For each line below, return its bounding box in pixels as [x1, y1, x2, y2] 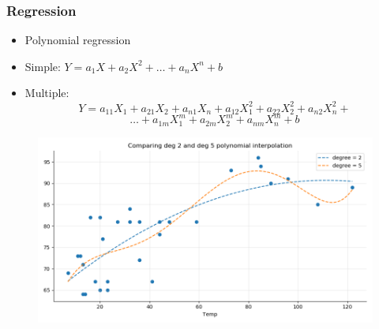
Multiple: [24, 84, 69, 101]
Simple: [24, 58, 61, 74]
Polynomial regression [24, 32, 131, 48]
